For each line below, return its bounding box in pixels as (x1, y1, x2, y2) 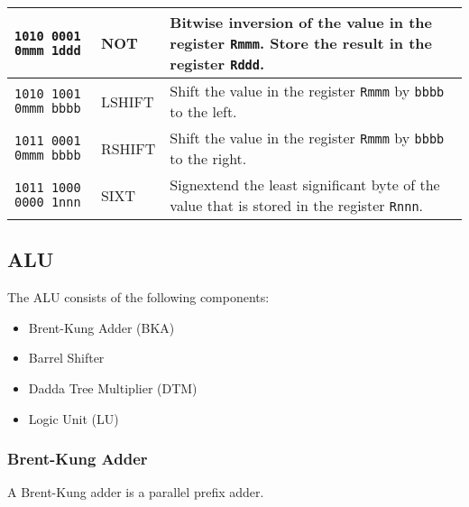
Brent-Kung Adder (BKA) (28, 318, 175, 336)
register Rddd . (170, 53, 265, 74)
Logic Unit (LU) (28, 409, 119, 428)
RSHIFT (100, 137, 156, 159)
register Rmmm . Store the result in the (170, 32, 433, 53)
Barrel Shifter (28, 348, 105, 367)
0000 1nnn (14, 195, 81, 209)
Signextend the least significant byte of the (170, 174, 440, 195)
